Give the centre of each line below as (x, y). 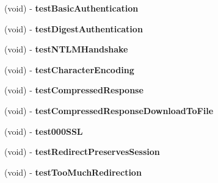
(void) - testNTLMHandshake (66, 49)
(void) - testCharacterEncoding (69, 69)
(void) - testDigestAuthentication (74, 28)
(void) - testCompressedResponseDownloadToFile (109, 110)
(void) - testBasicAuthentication (71, 8)
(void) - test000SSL (44, 131)
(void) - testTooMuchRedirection (73, 172)
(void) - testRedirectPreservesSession (82, 152)
